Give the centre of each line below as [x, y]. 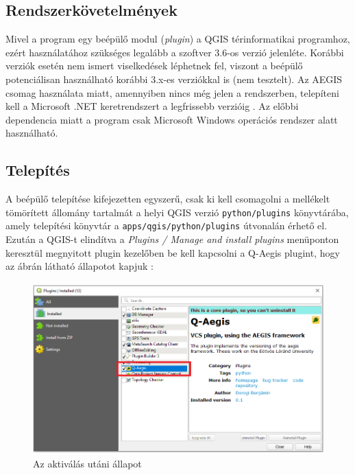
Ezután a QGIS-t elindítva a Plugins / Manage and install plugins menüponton [172, 239]
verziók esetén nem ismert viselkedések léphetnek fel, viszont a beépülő [154, 66]
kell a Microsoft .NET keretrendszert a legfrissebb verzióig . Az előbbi [152, 106]
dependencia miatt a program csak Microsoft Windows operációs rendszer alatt [172, 119]
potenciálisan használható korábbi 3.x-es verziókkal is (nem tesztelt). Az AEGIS [174, 79]
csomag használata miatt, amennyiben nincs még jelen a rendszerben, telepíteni [172, 92]
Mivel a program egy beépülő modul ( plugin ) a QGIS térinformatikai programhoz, [178, 39]
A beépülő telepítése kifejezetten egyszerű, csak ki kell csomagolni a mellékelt [168, 199]
